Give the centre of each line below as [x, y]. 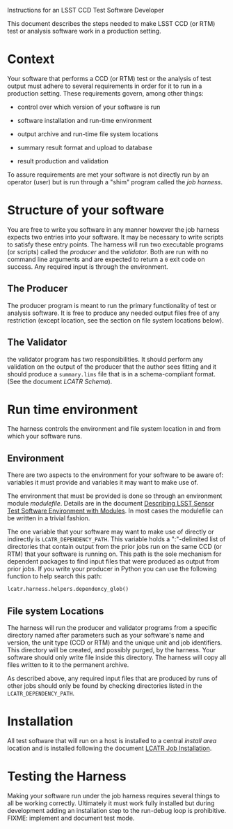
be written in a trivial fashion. [49, 518]
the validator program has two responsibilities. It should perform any [105, 359]
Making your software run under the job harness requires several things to [114, 795]
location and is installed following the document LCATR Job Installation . [110, 748]
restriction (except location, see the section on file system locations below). [115, 320]
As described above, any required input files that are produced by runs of [112, 678]
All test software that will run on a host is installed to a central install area [112, 740]
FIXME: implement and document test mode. [71, 818]
